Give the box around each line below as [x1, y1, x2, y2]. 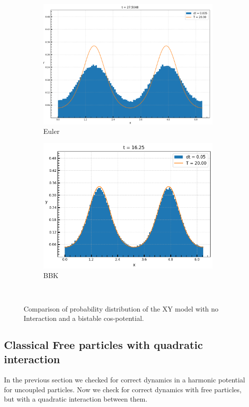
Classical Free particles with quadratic [4, 337, 203, 352]
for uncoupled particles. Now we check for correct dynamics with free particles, [4, 384, 242, 394]
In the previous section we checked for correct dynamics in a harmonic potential [4, 375, 245, 385]
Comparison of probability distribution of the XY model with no [24, 303, 218, 313]
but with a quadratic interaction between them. [4, 394, 148, 404]
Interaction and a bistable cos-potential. [24, 313, 144, 323]
